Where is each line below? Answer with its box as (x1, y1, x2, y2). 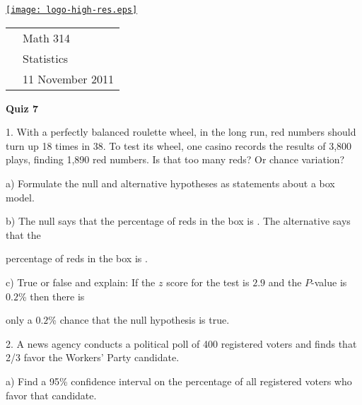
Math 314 (23, 29, 71, 46)
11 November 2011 (23, 70, 114, 87)
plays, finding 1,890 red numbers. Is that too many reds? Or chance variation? (6, 152, 345, 167)
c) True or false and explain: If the (6, 275, 156, 289)
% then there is (18, 288, 85, 303)
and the (268, 275, 302, 289)
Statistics (23, 49, 69, 66)
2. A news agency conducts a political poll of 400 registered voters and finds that (6, 336, 357, 351)
